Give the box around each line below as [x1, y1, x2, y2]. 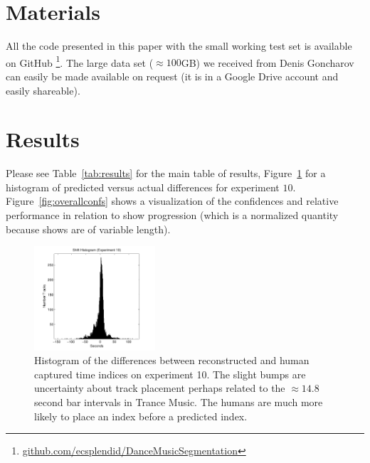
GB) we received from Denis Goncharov [181, 55, 354, 70]
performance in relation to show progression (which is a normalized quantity [6, 208, 339, 223]
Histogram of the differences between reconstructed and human [34, 353, 310, 368]
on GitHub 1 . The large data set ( [6, 53, 154, 70]
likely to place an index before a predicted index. [34, 408, 248, 423]
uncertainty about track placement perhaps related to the [34, 380, 285, 395]
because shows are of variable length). [6, 221, 171, 236]
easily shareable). [6, 83, 80, 97]
